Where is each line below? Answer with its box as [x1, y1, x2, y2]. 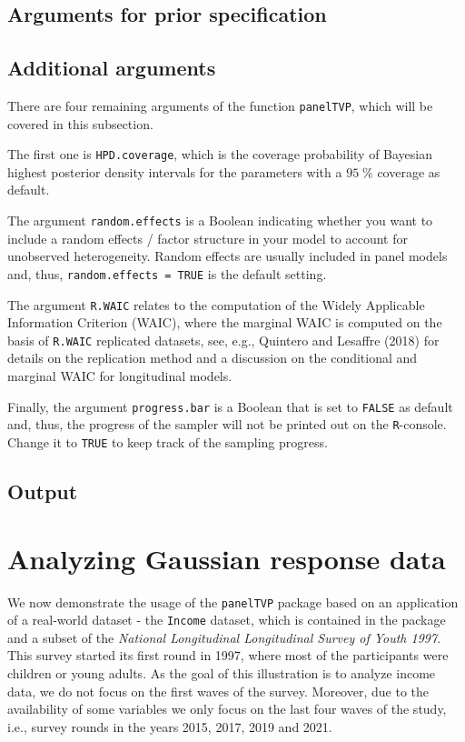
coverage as [377, 162, 440, 181]
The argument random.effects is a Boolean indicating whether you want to [7, 211, 433, 230]
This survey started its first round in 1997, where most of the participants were [7, 646, 449, 665]
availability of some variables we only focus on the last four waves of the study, [7, 699, 447, 718]
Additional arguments [7, 54, 216, 82]
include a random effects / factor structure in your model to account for [7, 228, 408, 247]
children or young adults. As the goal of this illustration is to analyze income [7, 664, 436, 683]
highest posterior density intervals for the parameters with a [7, 162, 342, 181]
